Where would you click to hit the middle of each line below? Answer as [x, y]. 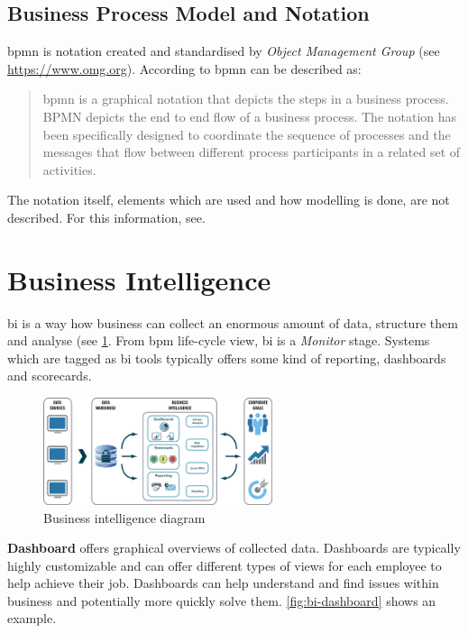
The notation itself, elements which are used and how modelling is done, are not [229, 200]
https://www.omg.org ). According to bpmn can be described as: [184, 68]
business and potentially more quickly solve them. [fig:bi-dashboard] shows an [222, 600]
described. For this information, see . [106, 217]
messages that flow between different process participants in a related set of [252, 152]
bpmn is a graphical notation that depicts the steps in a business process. [246, 99]
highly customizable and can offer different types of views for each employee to [225, 565]
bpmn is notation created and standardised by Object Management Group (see [224, 51]
